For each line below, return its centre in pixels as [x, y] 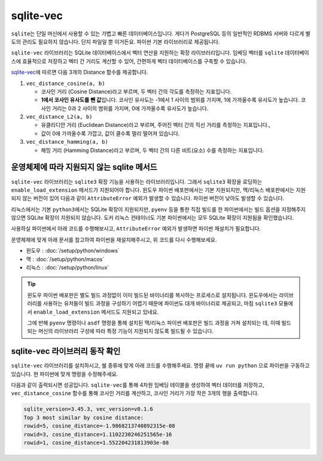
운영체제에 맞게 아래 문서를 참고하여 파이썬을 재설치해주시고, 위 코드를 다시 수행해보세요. [114, 239]
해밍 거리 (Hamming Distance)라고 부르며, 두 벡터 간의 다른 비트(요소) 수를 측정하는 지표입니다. [153, 150]
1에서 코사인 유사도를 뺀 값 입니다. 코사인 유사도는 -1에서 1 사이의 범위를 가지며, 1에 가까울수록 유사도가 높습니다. [170, 100]
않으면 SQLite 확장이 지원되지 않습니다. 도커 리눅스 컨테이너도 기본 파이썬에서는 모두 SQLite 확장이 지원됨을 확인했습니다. [153, 218]
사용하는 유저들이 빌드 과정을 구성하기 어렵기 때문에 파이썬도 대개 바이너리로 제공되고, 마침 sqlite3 [160, 304]
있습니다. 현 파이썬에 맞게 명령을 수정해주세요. [65, 374]
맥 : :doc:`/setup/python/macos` [65, 259]
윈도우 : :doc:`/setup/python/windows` [73, 251]
